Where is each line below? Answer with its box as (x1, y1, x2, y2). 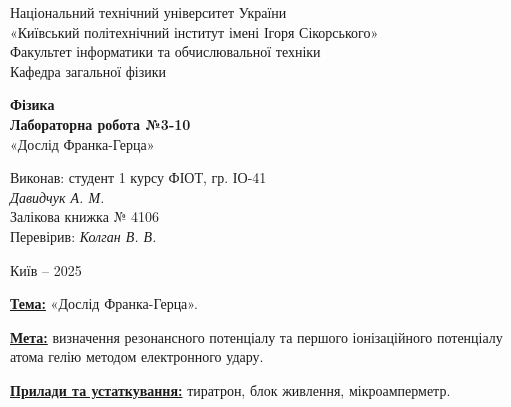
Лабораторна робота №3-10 (10, 113, 191, 134)
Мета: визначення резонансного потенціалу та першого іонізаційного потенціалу (10, 326, 503, 347)
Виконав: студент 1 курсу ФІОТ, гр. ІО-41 (10, 167, 267, 188)
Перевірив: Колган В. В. (10, 225, 157, 246)
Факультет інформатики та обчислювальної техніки (10, 41, 321, 62)
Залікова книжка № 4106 (10, 206, 160, 227)
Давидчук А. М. (10, 186, 105, 207)
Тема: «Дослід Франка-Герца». (10, 293, 198, 314)
